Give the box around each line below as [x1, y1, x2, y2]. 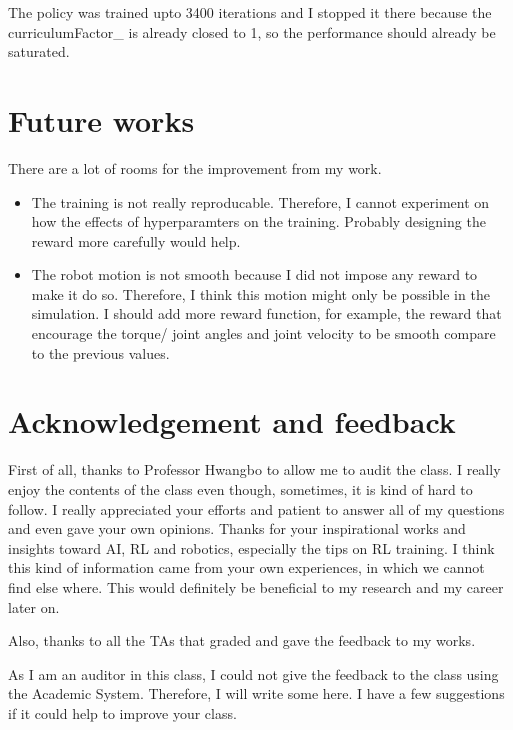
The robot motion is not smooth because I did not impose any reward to [31, 264, 478, 285]
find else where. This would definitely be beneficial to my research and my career [8, 576, 504, 597]
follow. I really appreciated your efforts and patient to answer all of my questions [8, 498, 505, 519]
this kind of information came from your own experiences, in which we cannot [8, 557, 485, 578]
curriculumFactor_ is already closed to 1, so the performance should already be [8, 21, 496, 42]
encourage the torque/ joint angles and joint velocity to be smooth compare [31, 323, 496, 344]
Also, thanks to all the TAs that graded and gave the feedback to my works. [8, 630, 476, 651]
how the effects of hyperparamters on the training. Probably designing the [31, 211, 486, 232]
